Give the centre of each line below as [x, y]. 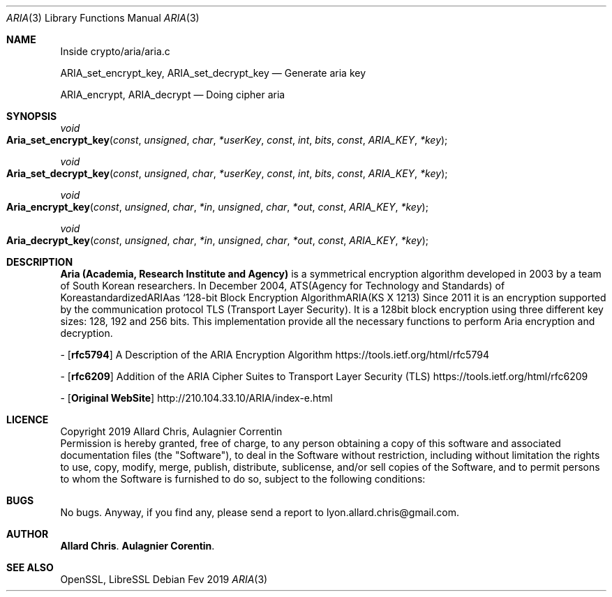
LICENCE [28, 420]
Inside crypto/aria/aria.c [115, 51]
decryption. [87, 333]
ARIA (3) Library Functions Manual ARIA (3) [103, 18]
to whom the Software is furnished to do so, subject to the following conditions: [243, 479]
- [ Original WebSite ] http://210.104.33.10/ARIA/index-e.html [196, 398]
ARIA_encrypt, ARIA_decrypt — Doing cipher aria [173, 95]
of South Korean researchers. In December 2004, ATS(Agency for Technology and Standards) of [283, 286]
